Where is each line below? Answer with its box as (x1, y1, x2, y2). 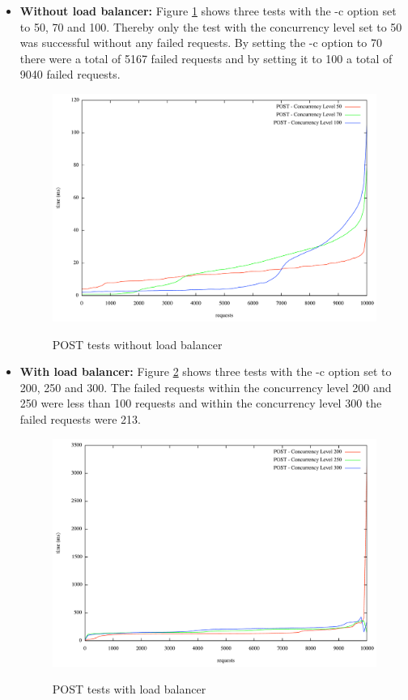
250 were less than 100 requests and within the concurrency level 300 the (19, 395, 382, 412)
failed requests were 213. (19, 410, 141, 427)
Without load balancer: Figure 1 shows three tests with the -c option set (19, 2, 397, 19)
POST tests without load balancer (52, 335, 223, 352)
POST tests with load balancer (52, 681, 206, 698)
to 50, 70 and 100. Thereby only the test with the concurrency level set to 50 (19, 18, 402, 35)
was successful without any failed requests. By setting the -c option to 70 (19, 34, 382, 51)
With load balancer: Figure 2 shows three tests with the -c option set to (19, 363, 392, 380)
